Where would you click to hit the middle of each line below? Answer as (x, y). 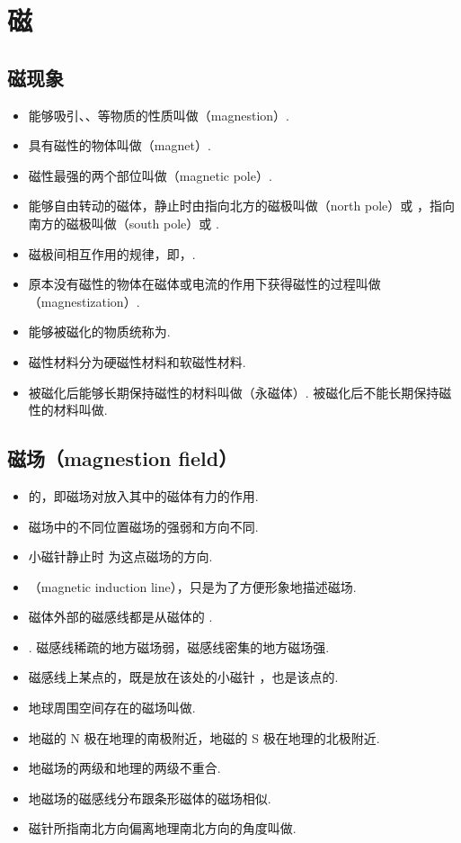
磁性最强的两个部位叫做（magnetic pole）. (150, 175)
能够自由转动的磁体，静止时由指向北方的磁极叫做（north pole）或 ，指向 (241, 206)
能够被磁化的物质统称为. (99, 332)
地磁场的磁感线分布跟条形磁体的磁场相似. (150, 798)
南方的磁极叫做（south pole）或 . (124, 223)
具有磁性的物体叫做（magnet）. (120, 145)
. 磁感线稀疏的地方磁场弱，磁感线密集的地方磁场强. (179, 646)
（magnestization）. (84, 301)
